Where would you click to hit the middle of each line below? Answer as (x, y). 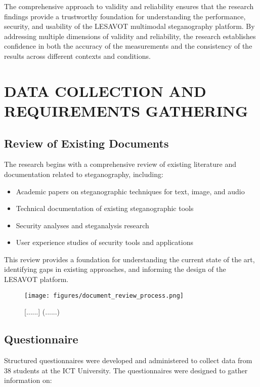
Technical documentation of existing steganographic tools (105, 208)
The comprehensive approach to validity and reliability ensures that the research (129, 6)
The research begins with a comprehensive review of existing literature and (120, 164)
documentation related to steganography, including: (84, 174)
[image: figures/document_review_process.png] (104, 295)
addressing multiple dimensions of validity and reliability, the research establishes (130, 36)
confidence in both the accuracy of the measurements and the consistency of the (128, 46)
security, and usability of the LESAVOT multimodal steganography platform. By (129, 26)
